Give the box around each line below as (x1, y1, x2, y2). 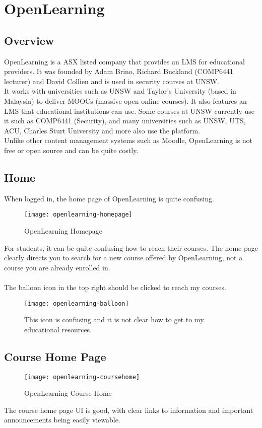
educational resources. (24, 324, 92, 334)
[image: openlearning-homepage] (24, 211, 133, 219)
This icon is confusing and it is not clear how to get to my (24, 314, 204, 325)
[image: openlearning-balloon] (24, 300, 129, 307)
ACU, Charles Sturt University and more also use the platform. (4, 125, 201, 135)
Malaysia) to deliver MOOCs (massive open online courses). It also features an (4, 95, 247, 106)
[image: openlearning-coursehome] (24, 373, 140, 381)
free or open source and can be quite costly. (4, 145, 139, 155)
